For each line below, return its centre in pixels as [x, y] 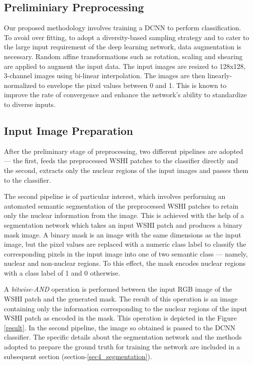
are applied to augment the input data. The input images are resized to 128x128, [125, 66]
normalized [20, 85]
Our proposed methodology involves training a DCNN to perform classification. [123, 28]
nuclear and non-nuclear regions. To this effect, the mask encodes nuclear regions [125, 263]
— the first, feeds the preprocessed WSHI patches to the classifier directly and [121, 161]
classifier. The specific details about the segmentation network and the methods [123, 337]
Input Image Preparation [68, 130]
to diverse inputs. [30, 104]
